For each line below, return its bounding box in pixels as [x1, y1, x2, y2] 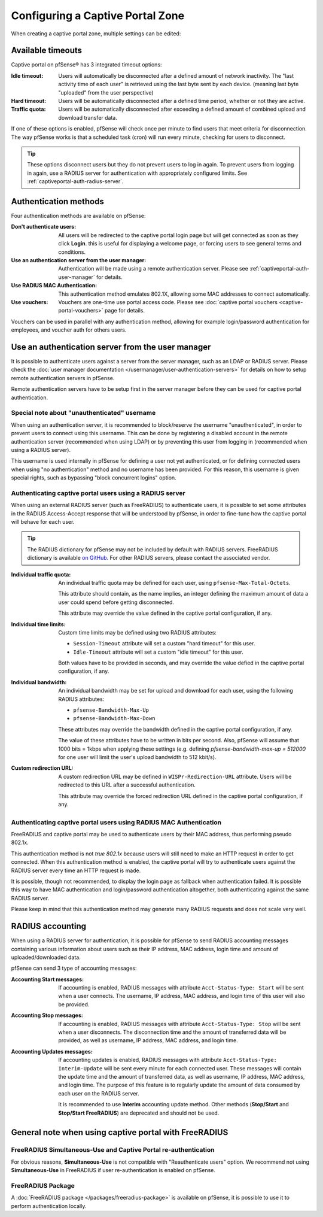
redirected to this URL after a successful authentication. [58, 781, 196, 788]
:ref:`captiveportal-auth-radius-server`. [27, 178, 124, 185]
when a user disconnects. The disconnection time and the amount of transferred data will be [58, 1028, 287, 1036]
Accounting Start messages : [11, 976, 84, 983]
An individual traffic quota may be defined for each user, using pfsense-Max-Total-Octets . [58, 579, 291, 586]
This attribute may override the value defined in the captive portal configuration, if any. [58, 609, 272, 617]
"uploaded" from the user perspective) [58, 89, 154, 96]
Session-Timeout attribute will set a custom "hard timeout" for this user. [73, 640, 255, 647]
